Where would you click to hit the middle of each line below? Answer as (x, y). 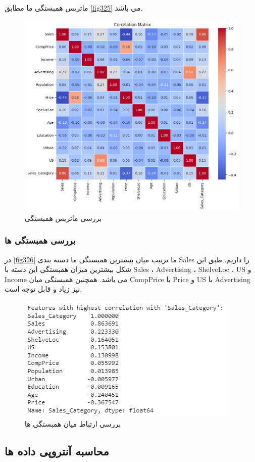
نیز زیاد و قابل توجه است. (43, 289)
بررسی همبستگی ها (40, 240)
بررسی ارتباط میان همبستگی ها (73, 423)
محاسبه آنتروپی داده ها (57, 451)
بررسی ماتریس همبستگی (63, 218)
